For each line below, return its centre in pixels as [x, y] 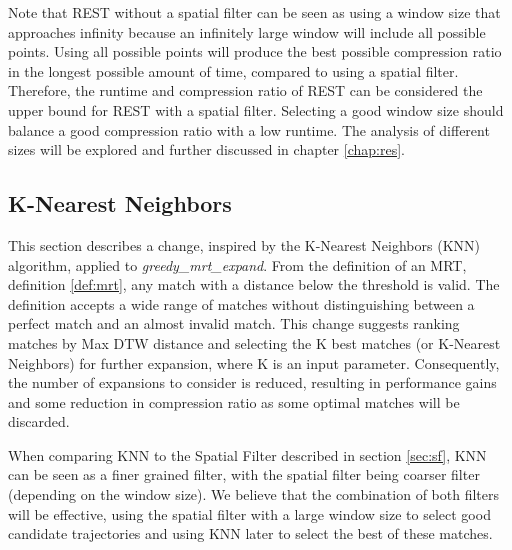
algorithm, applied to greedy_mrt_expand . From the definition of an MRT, [237, 264]
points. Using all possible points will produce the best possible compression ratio [255, 51]
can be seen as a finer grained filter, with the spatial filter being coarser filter [244, 474]
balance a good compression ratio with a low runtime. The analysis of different [249, 129]
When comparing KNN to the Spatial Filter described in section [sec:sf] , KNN [247, 454]
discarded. [39, 421]
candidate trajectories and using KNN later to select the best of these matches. [250, 533]
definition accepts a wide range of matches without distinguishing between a [241, 303]
